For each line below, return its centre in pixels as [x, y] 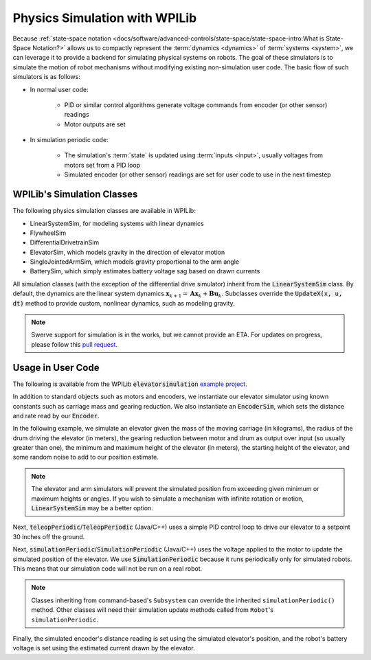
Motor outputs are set [95, 124]
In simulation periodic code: [69, 140]
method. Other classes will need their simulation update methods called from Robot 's [153, 610]
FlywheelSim [48, 233]
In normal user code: [59, 89]
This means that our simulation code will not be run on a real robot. [108, 568]
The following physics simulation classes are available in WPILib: [104, 211]
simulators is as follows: [46, 77]
